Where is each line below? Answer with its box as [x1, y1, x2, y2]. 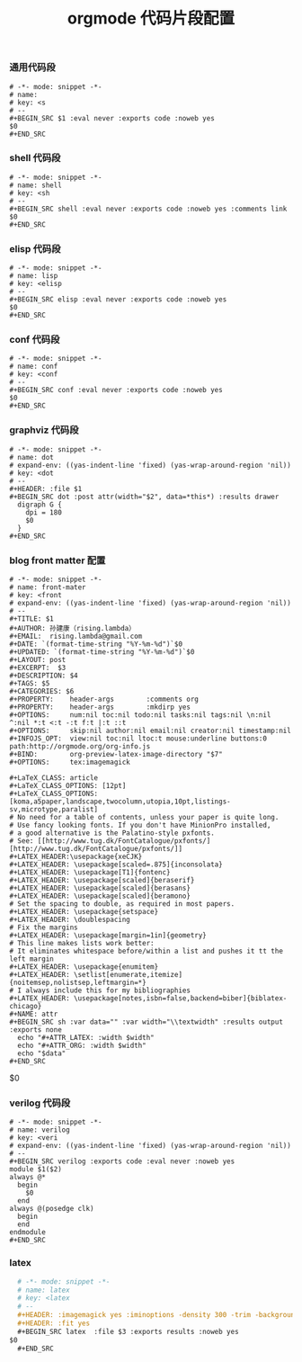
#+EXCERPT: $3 [9, 663, 67, 673]
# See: [9, 837, 34, 846]
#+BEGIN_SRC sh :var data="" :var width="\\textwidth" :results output [9, 1017, 283, 1026]
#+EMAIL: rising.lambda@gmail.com [9, 632, 143, 641]
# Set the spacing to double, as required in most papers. [9, 900, 235, 909]
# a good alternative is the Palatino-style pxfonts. [9, 829, 216, 838]
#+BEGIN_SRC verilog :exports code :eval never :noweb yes [9, 1157, 235, 1166]
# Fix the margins [9, 923, 78, 932]
